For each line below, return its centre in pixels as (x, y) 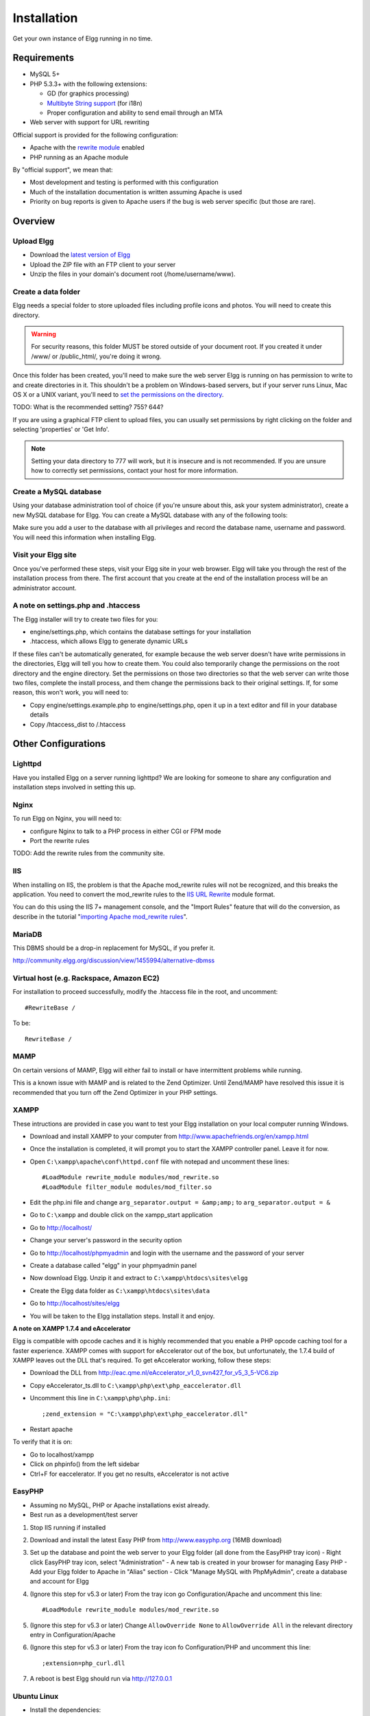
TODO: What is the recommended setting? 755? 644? (88, 407)
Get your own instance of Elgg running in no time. (83, 38)
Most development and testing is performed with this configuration (124, 183)
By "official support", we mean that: (63, 170)
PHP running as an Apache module (79, 157)
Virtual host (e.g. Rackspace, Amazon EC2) (86, 978)
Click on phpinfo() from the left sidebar (85, 1464)
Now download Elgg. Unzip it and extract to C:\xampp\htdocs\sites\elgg (139, 1278)
